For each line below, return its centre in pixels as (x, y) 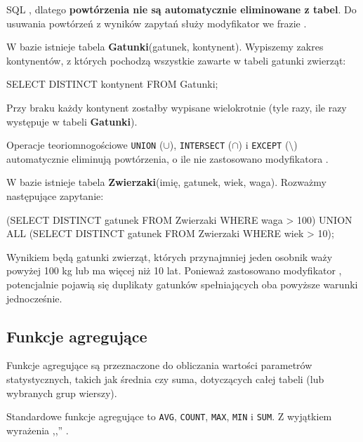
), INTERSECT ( (201, 145)
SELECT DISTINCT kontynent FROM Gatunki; (112, 84)
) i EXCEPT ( (264, 145)
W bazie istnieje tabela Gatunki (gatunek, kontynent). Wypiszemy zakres (165, 47)
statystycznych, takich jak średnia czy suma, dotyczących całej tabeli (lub (165, 379)
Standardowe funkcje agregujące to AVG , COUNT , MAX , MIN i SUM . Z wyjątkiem (169, 416)
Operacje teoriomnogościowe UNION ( (85, 145)
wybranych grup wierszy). (62, 393)
